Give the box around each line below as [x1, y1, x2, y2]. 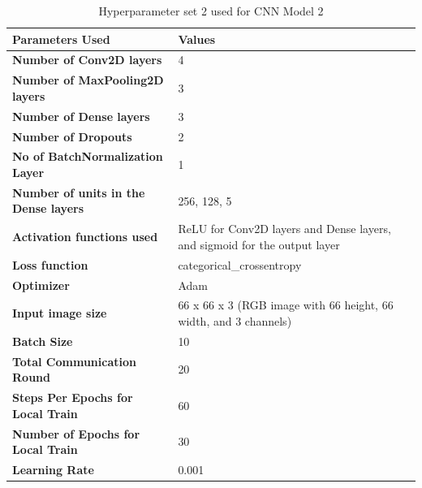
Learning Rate [12, 461, 94, 477]
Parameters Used [12, 30, 110, 47]
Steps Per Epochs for [12, 389, 133, 406]
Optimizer [12, 276, 70, 293]
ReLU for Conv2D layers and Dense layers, [178, 220, 391, 237]
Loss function [12, 256, 88, 273]
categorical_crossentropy [178, 256, 302, 273]
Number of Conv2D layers [12, 51, 162, 68]
